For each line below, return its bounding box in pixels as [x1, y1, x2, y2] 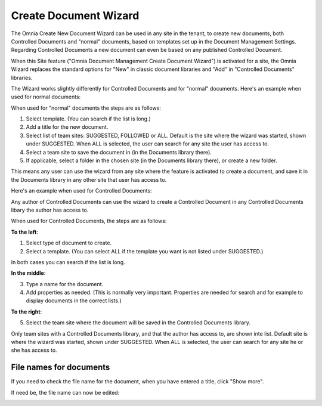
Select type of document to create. [26, 239, 112, 247]
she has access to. [11, 346, 57, 354]
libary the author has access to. [11, 206, 89, 213]
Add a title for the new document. [26, 123, 109, 131]
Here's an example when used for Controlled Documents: [11, 187, 152, 194]
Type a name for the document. [26, 280, 104, 287]
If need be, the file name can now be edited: [11, 389, 120, 396]
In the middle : [11, 269, 46, 277]
